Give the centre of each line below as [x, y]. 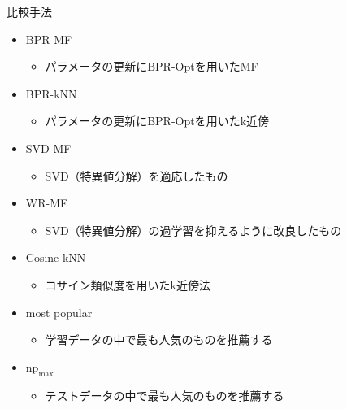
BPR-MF [49, 39]
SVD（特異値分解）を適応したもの [137, 175]
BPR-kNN [51, 93]
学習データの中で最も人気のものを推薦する [159, 339]
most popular [59, 312]
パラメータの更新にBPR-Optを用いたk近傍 [157, 121]
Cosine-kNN [56, 257]
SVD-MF [48, 148]
